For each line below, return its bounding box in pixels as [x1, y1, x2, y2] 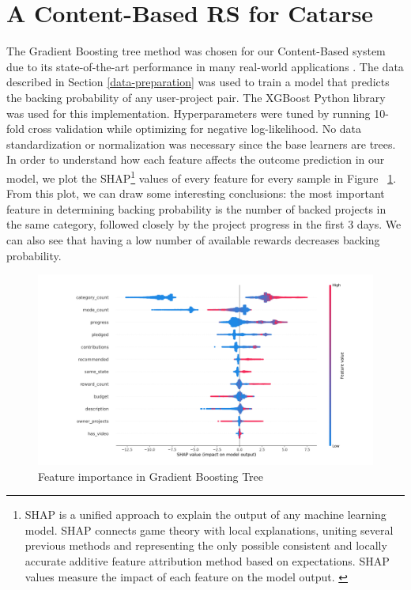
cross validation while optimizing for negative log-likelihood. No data [28, 120, 362, 137]
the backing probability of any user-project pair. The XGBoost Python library [6, 89, 386, 105]
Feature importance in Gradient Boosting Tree [38, 467, 264, 484]
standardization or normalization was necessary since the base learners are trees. [6, 135, 396, 152]
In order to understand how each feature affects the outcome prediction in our [6, 151, 385, 168]
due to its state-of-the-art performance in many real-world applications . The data [6, 58, 404, 74]
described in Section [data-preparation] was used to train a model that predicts [6, 74, 390, 90]
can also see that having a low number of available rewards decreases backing [6, 231, 380, 248]
